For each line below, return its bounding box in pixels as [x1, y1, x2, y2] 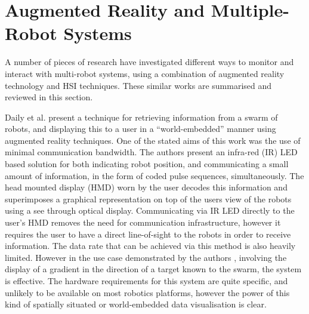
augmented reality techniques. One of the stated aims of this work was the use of [5, 134, 301, 146]
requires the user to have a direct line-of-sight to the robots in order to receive [5, 227, 291, 240]
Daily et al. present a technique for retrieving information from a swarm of [5, 110, 278, 123]
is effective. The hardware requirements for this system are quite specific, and [5, 275, 288, 287]
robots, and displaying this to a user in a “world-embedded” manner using [5, 122, 276, 135]
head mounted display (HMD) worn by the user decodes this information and [5, 181, 288, 193]
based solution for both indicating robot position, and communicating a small [5, 158, 289, 170]
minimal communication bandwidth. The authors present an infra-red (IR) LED [5, 146, 298, 158]
